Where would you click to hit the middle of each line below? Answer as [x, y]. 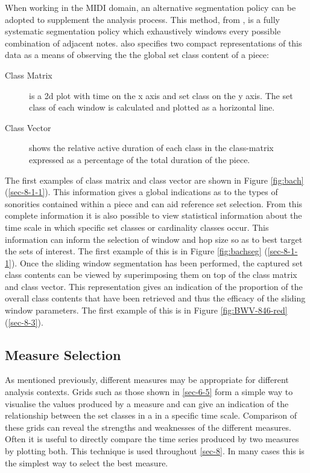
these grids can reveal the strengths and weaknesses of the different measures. [148, 427]
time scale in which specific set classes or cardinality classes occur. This [137, 227]
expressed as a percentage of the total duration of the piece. [140, 159]
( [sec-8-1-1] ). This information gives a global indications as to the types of [141, 192]
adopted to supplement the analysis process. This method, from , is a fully [143, 19]
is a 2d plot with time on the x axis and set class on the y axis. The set [161, 95]
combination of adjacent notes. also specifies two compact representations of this [153, 43]
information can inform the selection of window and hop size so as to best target [154, 239]
